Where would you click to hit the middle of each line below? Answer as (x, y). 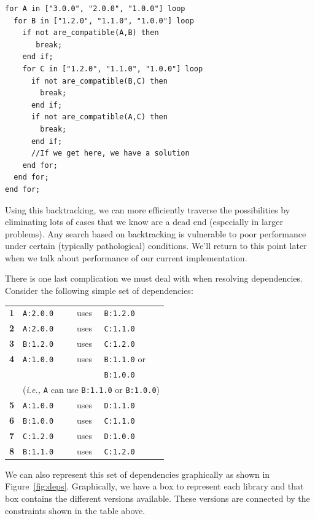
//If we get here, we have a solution (110, 153)
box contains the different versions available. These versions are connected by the (157, 498)
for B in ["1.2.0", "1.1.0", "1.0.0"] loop (104, 21)
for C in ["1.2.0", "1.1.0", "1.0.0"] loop (113, 69)
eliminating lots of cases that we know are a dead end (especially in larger (144, 222)
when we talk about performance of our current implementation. (126, 257)
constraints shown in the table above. (75, 510)
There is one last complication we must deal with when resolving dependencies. (154, 278)
